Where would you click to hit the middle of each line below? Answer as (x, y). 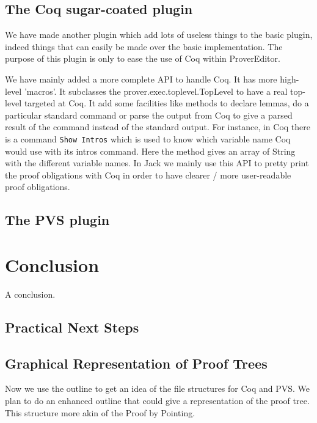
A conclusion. (30, 294)
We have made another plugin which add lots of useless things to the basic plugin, (159, 35)
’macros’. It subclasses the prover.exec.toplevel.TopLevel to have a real (156, 91)
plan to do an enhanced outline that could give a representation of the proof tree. (157, 401)
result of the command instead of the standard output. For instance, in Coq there (158, 127)
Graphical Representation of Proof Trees (136, 363)
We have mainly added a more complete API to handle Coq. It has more (141, 79)
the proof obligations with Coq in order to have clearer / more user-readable (148, 175)
